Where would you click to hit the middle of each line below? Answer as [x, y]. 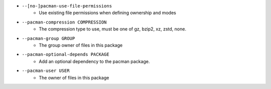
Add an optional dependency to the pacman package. [94, 61]
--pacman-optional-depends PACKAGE [66, 54]
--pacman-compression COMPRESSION [64, 22]
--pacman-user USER [46, 71]
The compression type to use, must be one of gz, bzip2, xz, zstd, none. [113, 29]
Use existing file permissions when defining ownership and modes [108, 13]
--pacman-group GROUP [48, 38]
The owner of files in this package [74, 77]
